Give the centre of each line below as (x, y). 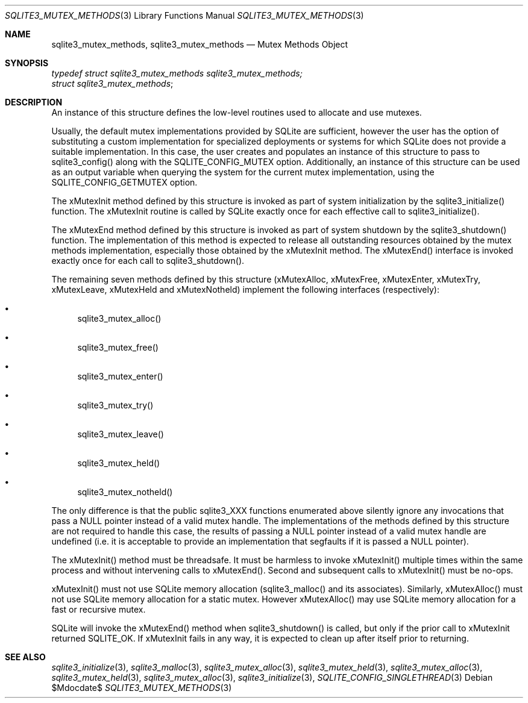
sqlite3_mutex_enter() (120, 376)
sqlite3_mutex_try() (115, 405)
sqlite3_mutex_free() (118, 347)
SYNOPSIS (27, 63)
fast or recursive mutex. (99, 609)
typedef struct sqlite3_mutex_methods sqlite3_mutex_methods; (177, 73)
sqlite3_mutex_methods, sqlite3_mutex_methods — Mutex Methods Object (200, 44)
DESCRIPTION (34, 102)
